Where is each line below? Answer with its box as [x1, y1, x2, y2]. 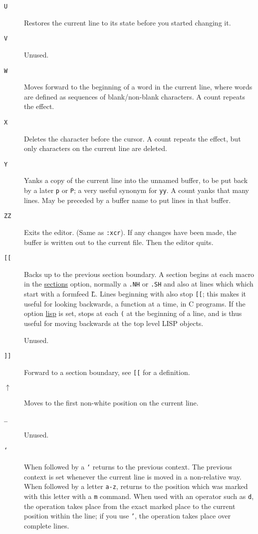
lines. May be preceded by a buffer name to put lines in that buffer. [24, 194, 231, 205]
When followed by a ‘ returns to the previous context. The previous [24, 461, 232, 471]
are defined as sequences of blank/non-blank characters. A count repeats [24, 91, 246, 101]
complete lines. [24, 520, 69, 530]
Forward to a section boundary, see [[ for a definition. [24, 366, 190, 377]
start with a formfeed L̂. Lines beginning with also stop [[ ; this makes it [24, 288, 246, 299]
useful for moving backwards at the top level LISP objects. [24, 318, 204, 328]
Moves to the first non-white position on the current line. [24, 397, 199, 407]
